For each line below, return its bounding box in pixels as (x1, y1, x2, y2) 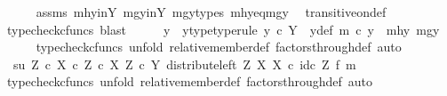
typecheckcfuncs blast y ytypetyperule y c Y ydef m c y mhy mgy (6, 20, 440, 38)
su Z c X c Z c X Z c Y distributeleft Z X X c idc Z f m (12, 54, 356, 73)
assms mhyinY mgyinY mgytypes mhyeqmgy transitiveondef (36, 3, 387, 20)
